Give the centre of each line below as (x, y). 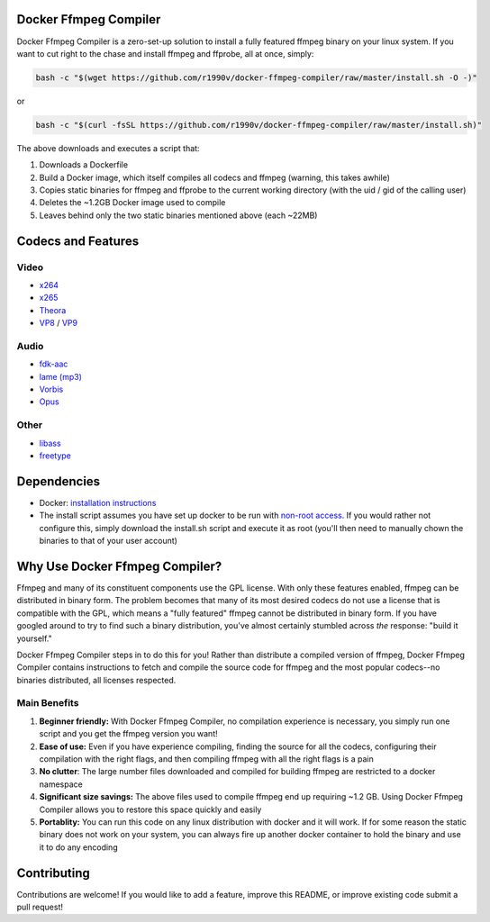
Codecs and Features (78, 241)
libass (50, 443)
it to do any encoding (78, 847)
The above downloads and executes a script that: (108, 148)
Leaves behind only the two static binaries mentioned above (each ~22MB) (178, 215)
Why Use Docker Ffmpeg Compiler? (119, 566)
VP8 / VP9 (59, 323)
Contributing (53, 873)
